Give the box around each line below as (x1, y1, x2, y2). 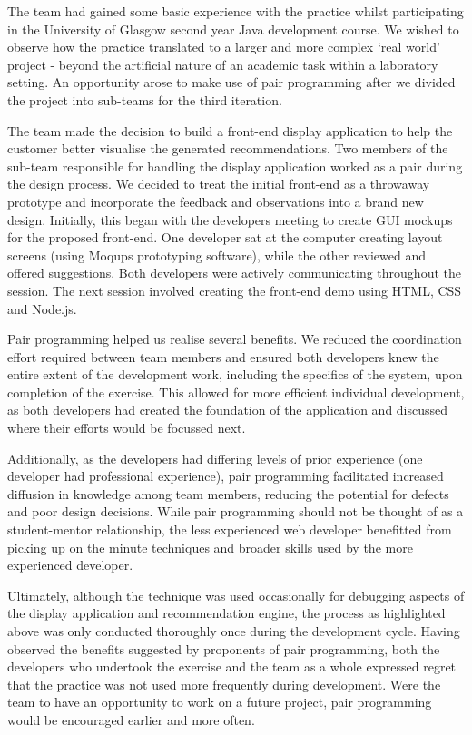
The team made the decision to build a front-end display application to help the (7, 121, 453, 140)
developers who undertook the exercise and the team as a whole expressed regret (7, 657, 457, 676)
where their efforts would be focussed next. (7, 418, 246, 437)
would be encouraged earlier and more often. (7, 710, 255, 729)
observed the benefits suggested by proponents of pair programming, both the (7, 639, 440, 658)
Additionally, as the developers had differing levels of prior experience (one (7, 448, 423, 467)
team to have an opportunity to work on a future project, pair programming (7, 692, 432, 711)
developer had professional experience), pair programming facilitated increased (7, 466, 444, 485)
